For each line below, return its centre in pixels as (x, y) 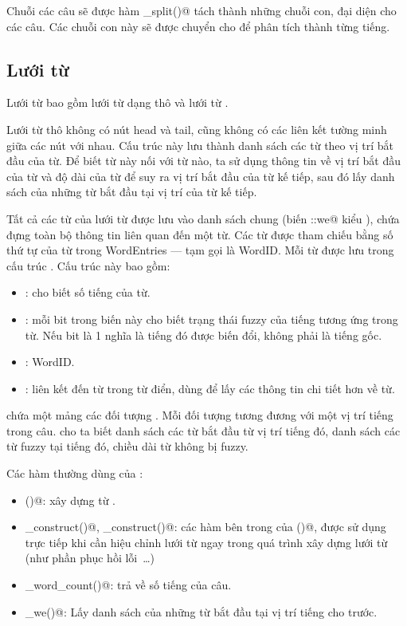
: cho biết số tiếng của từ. (88, 292)
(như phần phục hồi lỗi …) (90, 558)
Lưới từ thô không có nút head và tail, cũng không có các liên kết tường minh (197, 129)
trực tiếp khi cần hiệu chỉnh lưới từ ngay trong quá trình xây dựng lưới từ (206, 542)
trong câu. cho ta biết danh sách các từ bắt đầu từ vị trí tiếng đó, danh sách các (203, 430)
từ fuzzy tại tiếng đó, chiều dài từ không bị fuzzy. (127, 446)
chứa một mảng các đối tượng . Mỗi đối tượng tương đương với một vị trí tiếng (200, 415)
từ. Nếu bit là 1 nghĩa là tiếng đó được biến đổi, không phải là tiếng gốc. (203, 335)
